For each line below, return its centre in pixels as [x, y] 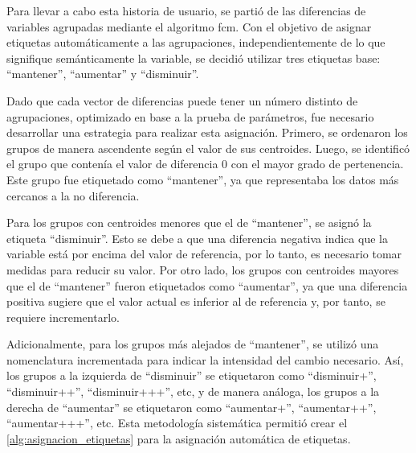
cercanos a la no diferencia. [73, 195]
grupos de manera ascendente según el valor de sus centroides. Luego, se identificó [208, 148]
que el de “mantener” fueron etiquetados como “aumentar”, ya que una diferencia [207, 285]
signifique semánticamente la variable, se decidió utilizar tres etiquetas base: [194, 58]
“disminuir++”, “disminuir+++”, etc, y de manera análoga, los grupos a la [193, 391]
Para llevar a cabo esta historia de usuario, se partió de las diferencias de [186, 10]
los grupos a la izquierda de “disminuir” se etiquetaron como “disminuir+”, [192, 375]
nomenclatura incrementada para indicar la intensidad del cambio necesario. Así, [205, 359]
